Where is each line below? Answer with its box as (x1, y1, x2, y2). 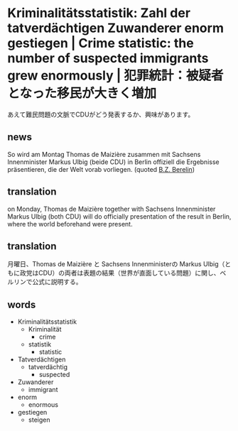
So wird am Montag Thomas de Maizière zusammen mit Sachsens (7, 150, 201, 158)
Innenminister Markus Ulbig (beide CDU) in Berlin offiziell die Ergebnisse (7, 158, 220, 166)
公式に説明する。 (31, 278, 82, 286)
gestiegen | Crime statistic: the (7, 36, 194, 51)
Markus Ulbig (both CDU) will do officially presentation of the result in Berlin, (7, 212, 232, 221)
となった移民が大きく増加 (7, 85, 157, 102)
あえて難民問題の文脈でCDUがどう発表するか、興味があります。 (7, 110, 195, 119)
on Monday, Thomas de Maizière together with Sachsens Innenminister (7, 204, 216, 213)
